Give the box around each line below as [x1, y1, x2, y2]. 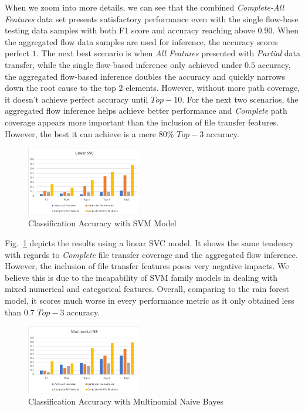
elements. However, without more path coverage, [126, 81, 300, 94]
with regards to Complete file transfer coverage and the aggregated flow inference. [5, 248, 298, 260]
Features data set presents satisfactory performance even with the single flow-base [5, 12, 299, 25]
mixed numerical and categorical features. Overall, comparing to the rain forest [5, 283, 289, 295]
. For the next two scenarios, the [182, 93, 299, 105]
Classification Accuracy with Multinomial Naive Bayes [28, 395, 223, 407]
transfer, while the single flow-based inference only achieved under [5, 58, 242, 70]
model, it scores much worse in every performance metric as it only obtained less [5, 294, 294, 306]
